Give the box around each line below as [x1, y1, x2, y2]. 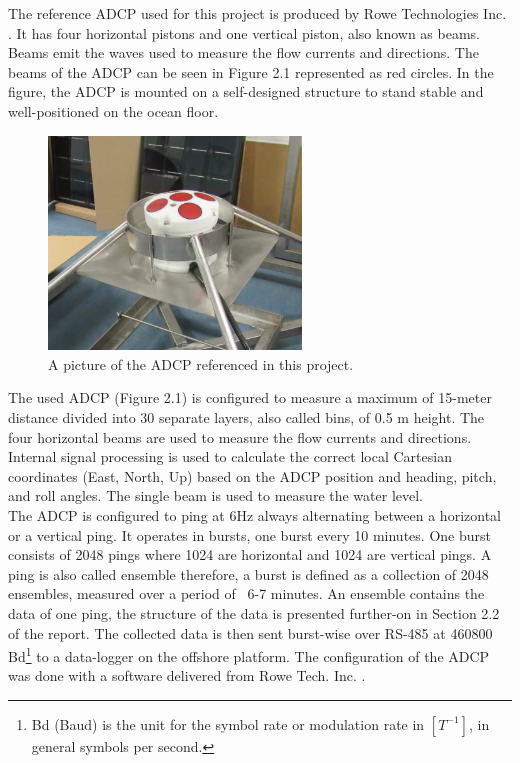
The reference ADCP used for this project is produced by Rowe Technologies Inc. [8, 3, 507, 23]
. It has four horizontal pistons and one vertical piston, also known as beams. [8, 22, 480, 43]
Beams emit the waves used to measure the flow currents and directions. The [8, 42, 479, 63]
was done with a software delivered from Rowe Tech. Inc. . [8, 665, 366, 686]
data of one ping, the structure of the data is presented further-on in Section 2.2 [8, 602, 500, 623]
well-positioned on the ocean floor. [8, 100, 219, 121]
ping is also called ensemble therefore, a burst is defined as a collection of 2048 [8, 563, 489, 584]
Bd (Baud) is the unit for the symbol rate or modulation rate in [31, 713, 425, 734]
